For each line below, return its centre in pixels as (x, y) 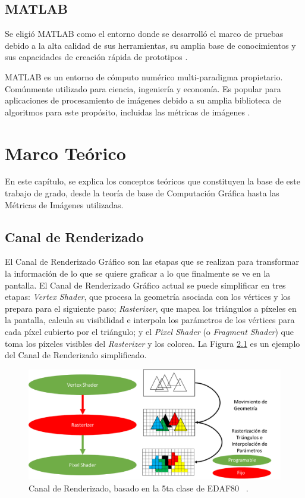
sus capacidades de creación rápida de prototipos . (96, 57)
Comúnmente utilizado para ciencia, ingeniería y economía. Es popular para (143, 88)
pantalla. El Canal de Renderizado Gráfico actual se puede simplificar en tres (145, 285)
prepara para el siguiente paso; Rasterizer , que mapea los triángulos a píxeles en (151, 308)
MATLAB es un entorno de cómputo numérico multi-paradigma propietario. (144, 76)
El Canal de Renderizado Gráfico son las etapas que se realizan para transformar (152, 261)
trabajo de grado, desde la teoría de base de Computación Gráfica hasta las (142, 193)
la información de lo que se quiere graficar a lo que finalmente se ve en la (138, 273)
